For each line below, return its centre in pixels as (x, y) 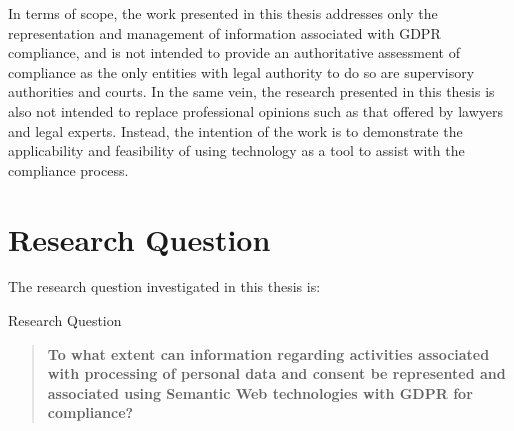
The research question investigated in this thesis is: (164, 286)
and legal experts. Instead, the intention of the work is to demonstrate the (235, 130)
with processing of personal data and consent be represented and (276, 373)
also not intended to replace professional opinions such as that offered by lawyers (255, 110)
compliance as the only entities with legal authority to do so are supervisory (241, 71)
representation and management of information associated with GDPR (224, 32)
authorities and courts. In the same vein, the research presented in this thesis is (251, 91)
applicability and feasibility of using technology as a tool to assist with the (236, 150)
